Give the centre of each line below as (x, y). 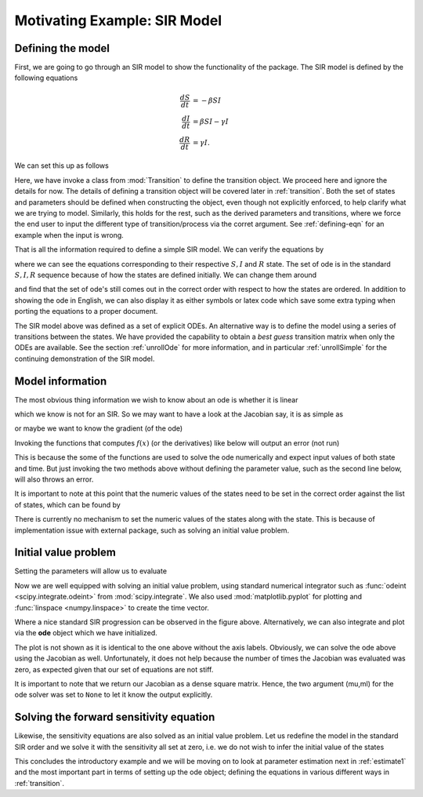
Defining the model (62, 48)
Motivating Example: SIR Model (118, 20)
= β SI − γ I (210, 122)
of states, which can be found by (67, 504)
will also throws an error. (54, 479)
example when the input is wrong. (69, 235)
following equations (46, 78)
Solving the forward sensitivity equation (115, 717)
